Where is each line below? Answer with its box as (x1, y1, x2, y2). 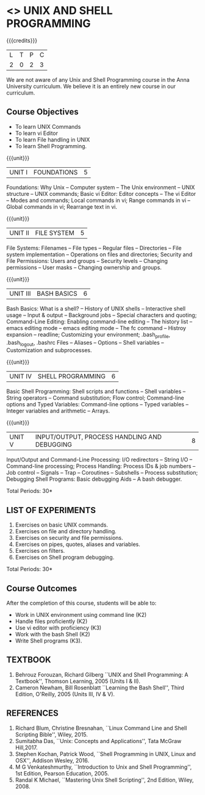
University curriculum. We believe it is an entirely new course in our (6, 82, 176, 90)
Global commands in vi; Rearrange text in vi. (6, 203, 118, 210)
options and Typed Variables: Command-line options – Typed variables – (6, 401, 189, 408)
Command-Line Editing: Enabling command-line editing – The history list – (6, 318, 193, 325)
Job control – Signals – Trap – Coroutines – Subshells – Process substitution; (6, 469, 198, 477)
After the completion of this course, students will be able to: (6, 599, 157, 606)
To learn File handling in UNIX (15, 135, 90, 143)
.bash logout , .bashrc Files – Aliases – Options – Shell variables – (6, 339, 164, 348)
